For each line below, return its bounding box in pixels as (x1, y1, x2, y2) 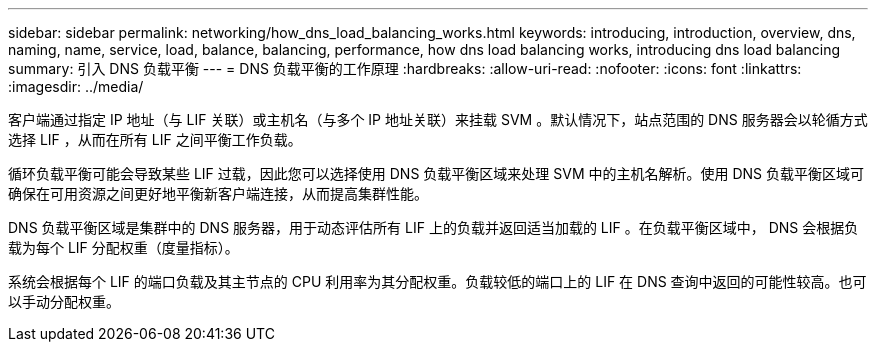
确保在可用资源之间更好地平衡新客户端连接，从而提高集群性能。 (8, 185, 428, 202)
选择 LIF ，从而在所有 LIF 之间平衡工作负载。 (8, 131, 302, 148)
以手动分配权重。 (8, 293, 120, 310)
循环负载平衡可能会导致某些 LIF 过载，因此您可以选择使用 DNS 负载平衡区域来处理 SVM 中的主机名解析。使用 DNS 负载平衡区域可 (8, 165, 864, 182)
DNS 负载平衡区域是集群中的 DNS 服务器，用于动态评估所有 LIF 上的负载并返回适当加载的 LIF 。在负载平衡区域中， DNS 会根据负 (8, 219, 859, 236)
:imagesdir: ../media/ (8, 78, 144, 95)
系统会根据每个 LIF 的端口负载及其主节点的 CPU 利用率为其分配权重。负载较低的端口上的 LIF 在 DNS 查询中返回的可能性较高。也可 (8, 273, 867, 290)
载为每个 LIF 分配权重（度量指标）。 (8, 239, 239, 256)
